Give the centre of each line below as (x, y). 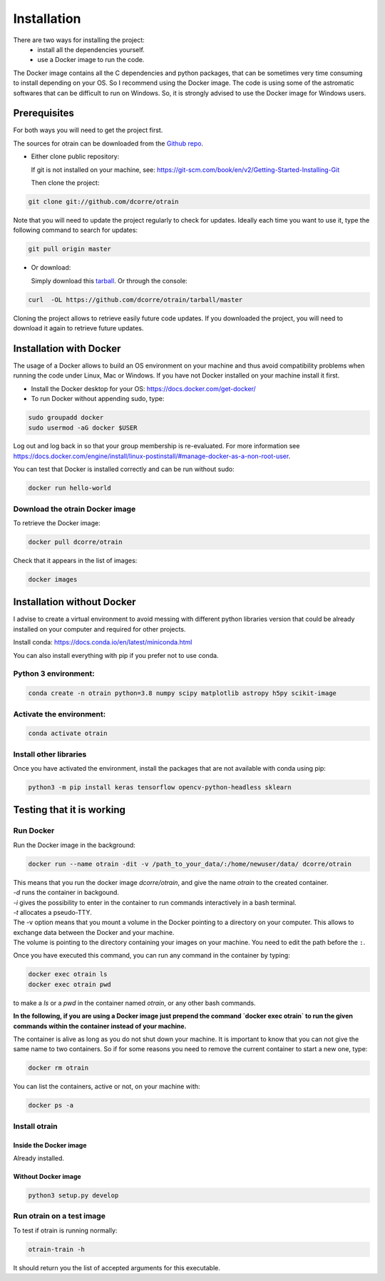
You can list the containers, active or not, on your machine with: (107, 1087)
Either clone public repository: (75, 156)
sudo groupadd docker (66, 418)
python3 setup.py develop (73, 1195)
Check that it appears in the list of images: (75, 560)
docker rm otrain (58, 1068)
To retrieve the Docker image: (57, 523)
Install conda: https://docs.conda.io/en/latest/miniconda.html (103, 642)
